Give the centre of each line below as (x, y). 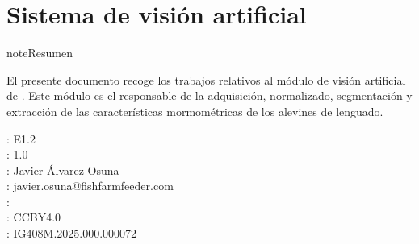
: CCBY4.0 (34, 217)
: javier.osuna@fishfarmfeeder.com (90, 186)
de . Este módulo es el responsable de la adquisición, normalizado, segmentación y (209, 95)
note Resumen (40, 53)
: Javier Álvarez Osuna (63, 170)
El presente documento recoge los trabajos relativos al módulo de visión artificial (206, 79)
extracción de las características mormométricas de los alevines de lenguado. (195, 111)
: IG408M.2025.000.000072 (72, 233)
